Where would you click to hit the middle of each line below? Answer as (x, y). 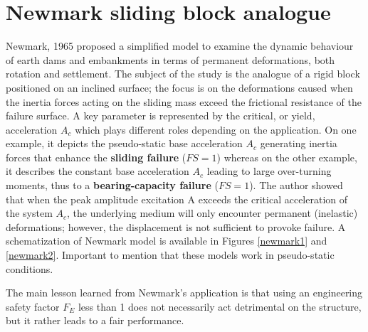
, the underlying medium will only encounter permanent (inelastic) (212, 213)
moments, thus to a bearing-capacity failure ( (112, 185)
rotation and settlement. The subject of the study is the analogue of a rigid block (183, 74)
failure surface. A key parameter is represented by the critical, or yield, (161, 116)
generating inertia (299, 143)
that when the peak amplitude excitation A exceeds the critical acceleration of (177, 199)
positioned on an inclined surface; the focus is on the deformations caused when (179, 87)
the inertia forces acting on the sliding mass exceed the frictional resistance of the (184, 101)
